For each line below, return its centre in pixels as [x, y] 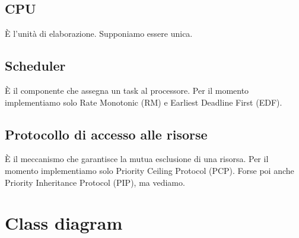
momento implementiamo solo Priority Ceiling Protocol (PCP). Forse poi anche [149, 170]
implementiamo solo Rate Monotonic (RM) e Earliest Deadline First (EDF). [144, 102]
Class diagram [64, 223]
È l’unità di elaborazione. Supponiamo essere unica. [99, 34]
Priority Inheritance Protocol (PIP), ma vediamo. [95, 182]
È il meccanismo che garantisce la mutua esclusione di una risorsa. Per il [137, 159]
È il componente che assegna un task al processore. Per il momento [127, 90]
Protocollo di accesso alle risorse [106, 134]
